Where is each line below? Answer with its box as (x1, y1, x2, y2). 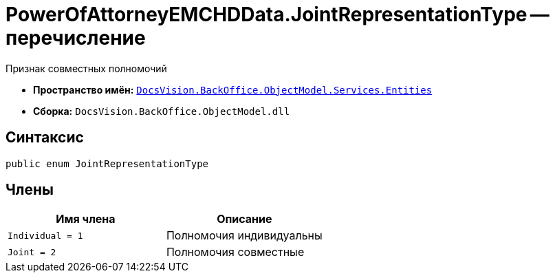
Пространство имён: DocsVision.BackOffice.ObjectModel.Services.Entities (33, 83, 433, 96)
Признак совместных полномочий (6, 62, 167, 74)
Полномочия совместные (166, 245, 305, 259)
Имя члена (56, 212, 116, 226)
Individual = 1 (8, 230, 83, 241)
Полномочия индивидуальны (166, 228, 323, 243)
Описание (217, 212, 272, 226)
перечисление (6, 26, 146, 50)
